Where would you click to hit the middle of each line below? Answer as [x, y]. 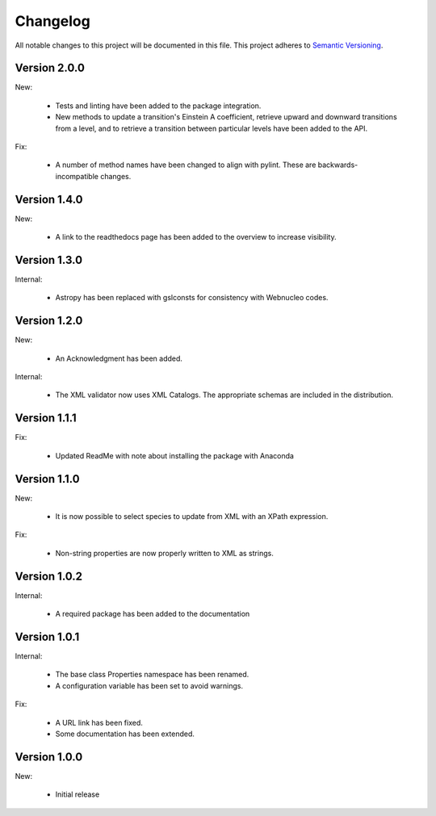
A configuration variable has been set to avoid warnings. [149, 685]
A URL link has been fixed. [99, 722]
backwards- [338, 165]
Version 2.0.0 [50, 68]
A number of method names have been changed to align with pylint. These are [186, 165]
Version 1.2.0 [49, 321]
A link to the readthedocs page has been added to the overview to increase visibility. [196, 237]
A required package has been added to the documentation [153, 614]
